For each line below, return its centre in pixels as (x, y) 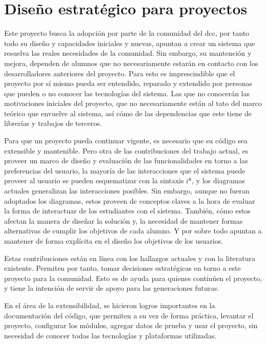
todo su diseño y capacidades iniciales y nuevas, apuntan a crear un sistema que (130, 43)
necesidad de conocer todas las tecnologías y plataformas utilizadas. (110, 335)
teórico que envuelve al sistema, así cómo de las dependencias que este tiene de (128, 113)
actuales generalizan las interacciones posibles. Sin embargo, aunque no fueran (127, 191)
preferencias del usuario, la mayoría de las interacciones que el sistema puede (125, 170)
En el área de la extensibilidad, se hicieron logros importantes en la (110, 305)
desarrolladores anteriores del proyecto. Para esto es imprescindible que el (120, 73)
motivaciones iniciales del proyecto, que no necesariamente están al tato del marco (133, 103)
